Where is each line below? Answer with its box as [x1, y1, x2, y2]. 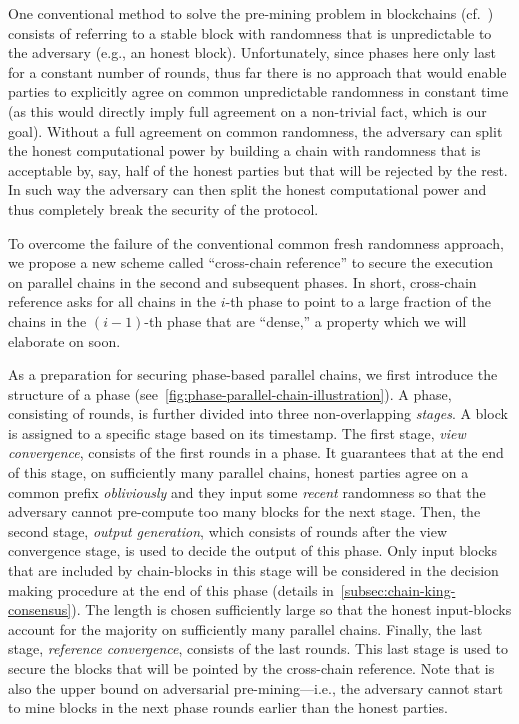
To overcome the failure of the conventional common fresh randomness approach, [8, 232, 504, 253]
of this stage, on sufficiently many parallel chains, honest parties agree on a [8, 462, 469, 483]
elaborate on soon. [8, 330, 121, 351]
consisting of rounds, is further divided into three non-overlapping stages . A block [8, 403, 508, 424]
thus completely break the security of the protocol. [8, 198, 319, 219]
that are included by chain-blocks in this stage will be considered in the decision [8, 560, 499, 581]
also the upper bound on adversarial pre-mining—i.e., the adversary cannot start [8, 677, 503, 698]
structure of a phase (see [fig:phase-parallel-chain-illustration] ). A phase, [8, 383, 452, 404]
